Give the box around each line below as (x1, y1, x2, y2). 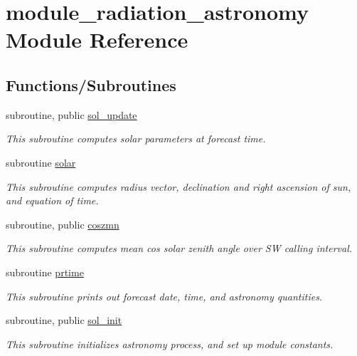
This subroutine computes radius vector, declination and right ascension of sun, (6, 179, 351, 194)
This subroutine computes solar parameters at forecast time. (6, 131, 266, 146)
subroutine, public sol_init (6, 313, 122, 328)
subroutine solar (6, 155, 76, 169)
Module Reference (6, 25, 188, 54)
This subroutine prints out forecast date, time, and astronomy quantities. (6, 288, 323, 303)
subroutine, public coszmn (6, 216, 119, 231)
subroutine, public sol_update (6, 107, 137, 122)
